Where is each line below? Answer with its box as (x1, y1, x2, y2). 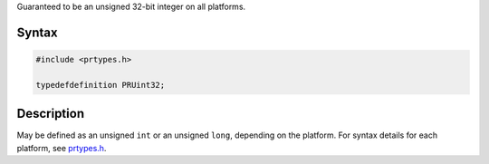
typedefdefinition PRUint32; (35, 80, 166, 90)
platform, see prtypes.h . (16, 142, 107, 153)
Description (16, 106, 85, 121)
